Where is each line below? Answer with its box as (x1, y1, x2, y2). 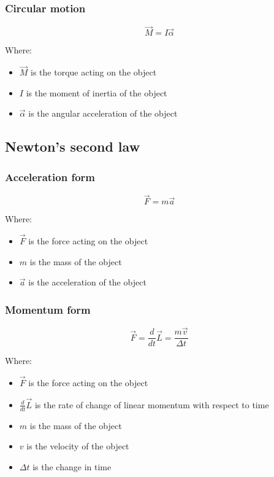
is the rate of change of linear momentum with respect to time (34, 398, 269, 411)
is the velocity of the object (26, 440, 129, 452)
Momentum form (5, 301, 91, 317)
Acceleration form (5, 169, 96, 184)
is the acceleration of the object (28, 276, 147, 289)
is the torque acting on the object (31, 66, 157, 79)
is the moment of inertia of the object (26, 86, 167, 99)
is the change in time (32, 460, 112, 473)
